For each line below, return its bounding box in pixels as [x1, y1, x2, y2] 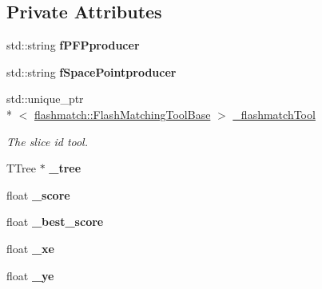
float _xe [6, 240, 54, 256]
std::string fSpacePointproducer [6, 63, 177, 80]
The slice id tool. [6, 133, 89, 149]
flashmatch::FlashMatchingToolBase [34, 105, 211, 122]
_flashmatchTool [233, 105, 316, 122]
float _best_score [6, 213, 104, 230]
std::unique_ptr [6, 90, 84, 107]
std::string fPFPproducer [6, 37, 140, 53]
